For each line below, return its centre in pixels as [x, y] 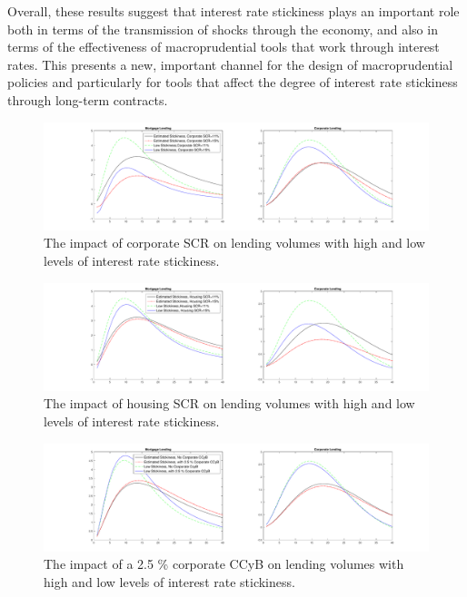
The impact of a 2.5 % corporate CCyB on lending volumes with [224, 564]
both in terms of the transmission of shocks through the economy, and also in [223, 29]
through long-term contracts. [88, 99]
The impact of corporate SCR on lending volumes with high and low [234, 243]
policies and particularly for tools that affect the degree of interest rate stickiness [233, 82]
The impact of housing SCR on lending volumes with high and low [229, 403]
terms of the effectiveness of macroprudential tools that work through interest [224, 47]
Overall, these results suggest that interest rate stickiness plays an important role [233, 11]
